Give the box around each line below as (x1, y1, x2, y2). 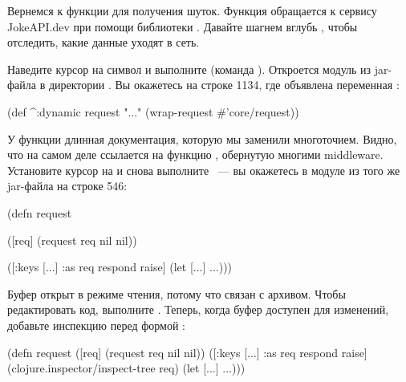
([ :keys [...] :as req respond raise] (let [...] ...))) (7, 258, 233, 275)
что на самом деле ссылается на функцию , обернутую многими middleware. (7, 146, 384, 163)
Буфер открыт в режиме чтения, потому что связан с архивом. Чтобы (7, 285, 346, 302)
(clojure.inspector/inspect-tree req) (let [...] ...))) (7, 360, 246, 376)
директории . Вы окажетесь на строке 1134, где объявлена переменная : (48, 76, 400, 93)
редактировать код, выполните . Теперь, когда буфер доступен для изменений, (7, 301, 389, 318)
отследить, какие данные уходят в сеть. (7, 34, 200, 51)
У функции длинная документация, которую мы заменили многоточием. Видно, (7, 130, 397, 147)
